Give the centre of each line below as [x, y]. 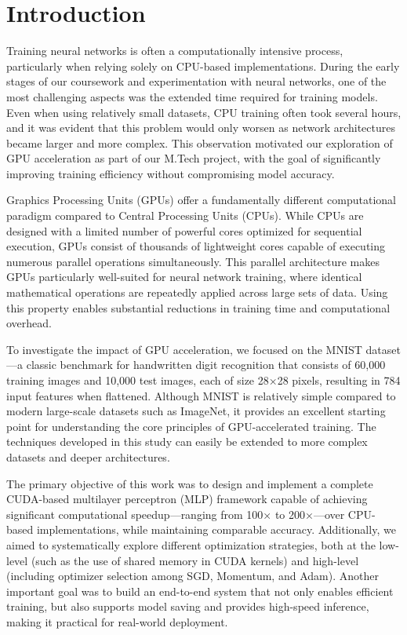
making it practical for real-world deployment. [117, 621]
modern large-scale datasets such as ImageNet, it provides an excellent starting [196, 411]
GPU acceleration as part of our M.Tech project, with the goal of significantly [194, 158]
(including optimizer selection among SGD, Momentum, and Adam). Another [193, 576]
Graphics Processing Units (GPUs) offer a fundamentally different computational [201, 200]
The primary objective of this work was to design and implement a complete [190, 483]
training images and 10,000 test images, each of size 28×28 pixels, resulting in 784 [203, 380]
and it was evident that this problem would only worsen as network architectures [201, 128]
